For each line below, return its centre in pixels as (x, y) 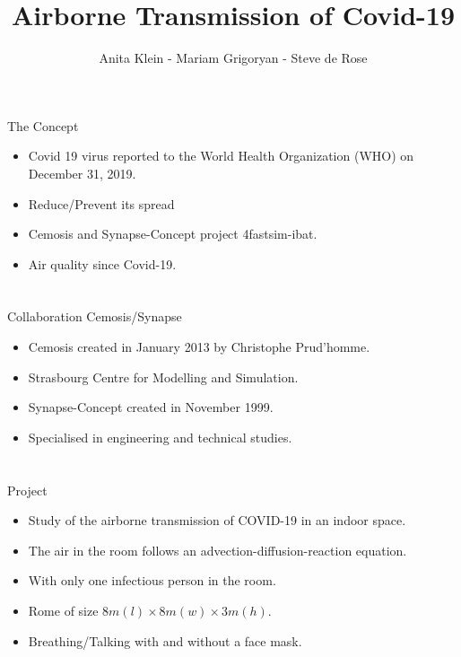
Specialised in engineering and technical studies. (160, 437)
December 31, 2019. (82, 173)
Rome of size (63, 610)
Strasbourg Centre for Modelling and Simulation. (163, 377)
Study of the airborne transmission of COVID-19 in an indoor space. (217, 520)
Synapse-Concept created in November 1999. (151, 407)
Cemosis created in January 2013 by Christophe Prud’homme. (199, 347)
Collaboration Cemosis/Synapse (95, 316)
